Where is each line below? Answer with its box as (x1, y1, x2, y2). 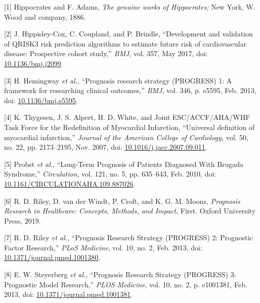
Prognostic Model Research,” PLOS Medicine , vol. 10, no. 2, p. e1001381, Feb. (4, 279, 247, 289)
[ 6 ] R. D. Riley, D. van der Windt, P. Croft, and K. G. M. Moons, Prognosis (4, 195, 240, 206)
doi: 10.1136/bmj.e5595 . (4, 95, 78, 105)
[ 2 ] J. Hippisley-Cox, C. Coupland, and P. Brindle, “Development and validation (4, 28, 253, 39)
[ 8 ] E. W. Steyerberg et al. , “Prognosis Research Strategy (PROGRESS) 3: (4, 269, 236, 280)
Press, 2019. (4, 215, 41, 226)
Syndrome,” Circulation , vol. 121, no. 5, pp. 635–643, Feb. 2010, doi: (4, 168, 216, 179)
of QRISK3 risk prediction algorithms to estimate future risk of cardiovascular (4, 38, 247, 49)
